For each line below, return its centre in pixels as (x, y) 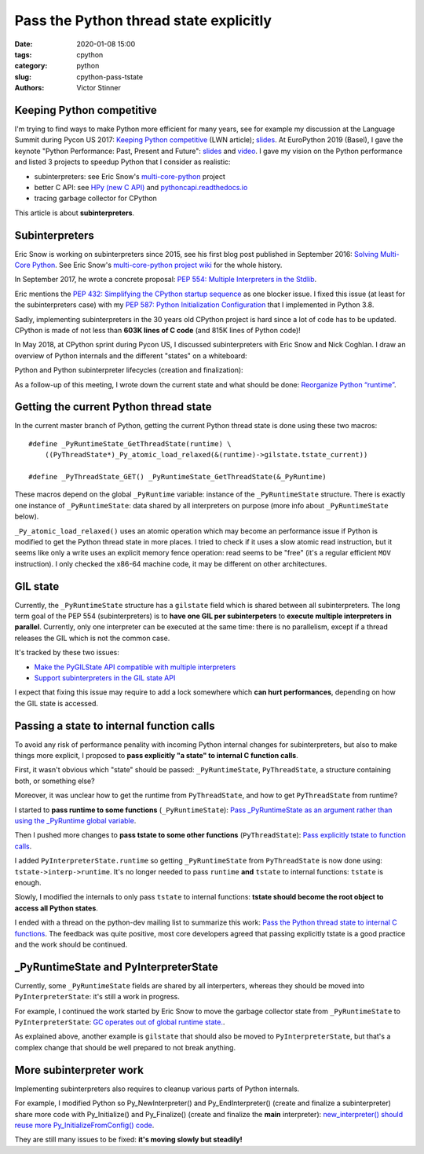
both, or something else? (55, 781)
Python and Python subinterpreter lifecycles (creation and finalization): (129, 370)
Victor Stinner (99, 88)
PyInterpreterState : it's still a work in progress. (97, 997)
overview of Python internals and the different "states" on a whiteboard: (131, 355)
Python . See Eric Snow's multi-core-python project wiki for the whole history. (157, 265)
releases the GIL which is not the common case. (92, 638)
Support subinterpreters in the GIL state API (105, 678)
